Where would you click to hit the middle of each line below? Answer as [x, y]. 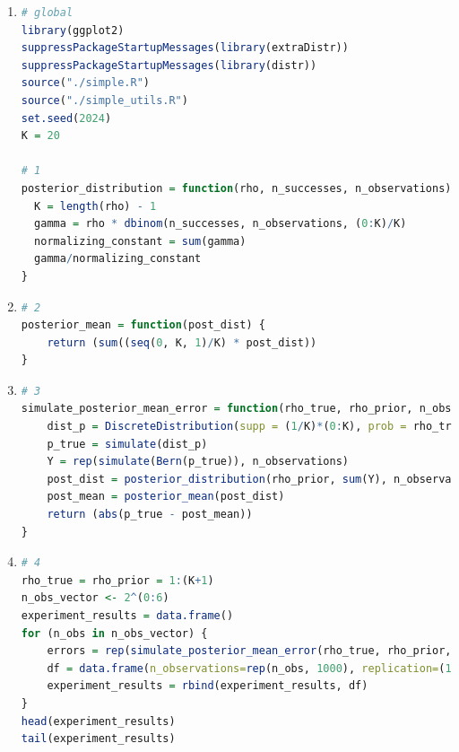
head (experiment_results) [98, 721]
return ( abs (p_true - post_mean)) [150, 515]
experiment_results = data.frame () [127, 616]
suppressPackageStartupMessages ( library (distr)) [169, 65]
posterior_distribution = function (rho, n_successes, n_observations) [236, 188]
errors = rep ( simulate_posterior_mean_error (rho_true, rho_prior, [249, 651]
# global [47, 13]
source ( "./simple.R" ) [85, 83]
